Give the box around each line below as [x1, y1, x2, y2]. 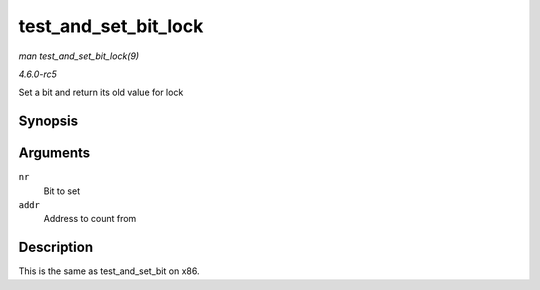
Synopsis [18, 113, 79, 130]
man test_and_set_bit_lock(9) [18, 50, 140, 62]
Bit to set [43, 185, 80, 197]
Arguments [18, 145, 91, 162]
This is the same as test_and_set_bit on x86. [18, 265, 200, 277]
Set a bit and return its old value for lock [18, 86, 184, 99]
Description [18, 239, 94, 256]
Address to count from [43, 213, 137, 225]
